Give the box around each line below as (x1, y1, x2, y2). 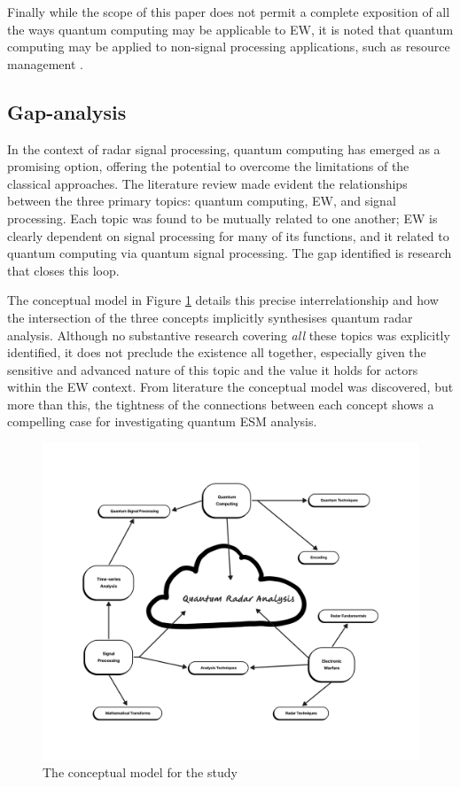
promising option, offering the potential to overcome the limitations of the (7, 157, 409, 175)
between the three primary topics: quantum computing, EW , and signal (7, 191, 396, 210)
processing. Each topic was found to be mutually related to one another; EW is (7, 208, 438, 227)
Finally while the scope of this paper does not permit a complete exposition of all (7, 3, 450, 20)
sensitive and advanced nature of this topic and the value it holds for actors (7, 360, 418, 378)
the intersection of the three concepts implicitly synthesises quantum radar (7, 308, 413, 326)
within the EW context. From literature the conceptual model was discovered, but (7, 378, 454, 396)
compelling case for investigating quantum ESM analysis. (7, 412, 317, 431)
